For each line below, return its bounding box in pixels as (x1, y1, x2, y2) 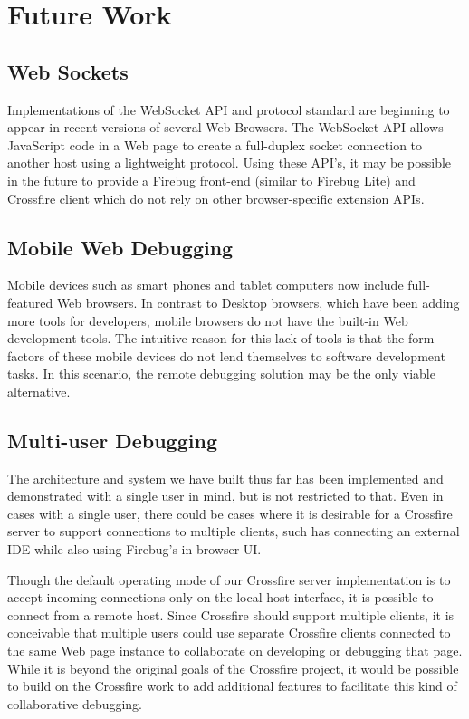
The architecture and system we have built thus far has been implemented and (7, 468, 444, 487)
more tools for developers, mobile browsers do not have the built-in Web (7, 311, 408, 330)
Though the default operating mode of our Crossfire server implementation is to (7, 570, 451, 589)
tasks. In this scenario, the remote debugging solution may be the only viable (7, 364, 435, 383)
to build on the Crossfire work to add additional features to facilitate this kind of (7, 676, 457, 695)
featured (7, 292, 53, 312)
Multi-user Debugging (7, 426, 217, 454)
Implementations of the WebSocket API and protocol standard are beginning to (7, 100, 450, 119)
